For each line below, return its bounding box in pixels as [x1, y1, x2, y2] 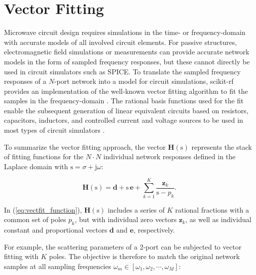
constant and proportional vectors [4, 224, 108, 235]
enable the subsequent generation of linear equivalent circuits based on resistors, [4, 105, 249, 115]
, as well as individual [185, 214, 252, 225]
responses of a [4, 76, 47, 86]
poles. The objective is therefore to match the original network [49, 251, 240, 262]
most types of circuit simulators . [4, 125, 105, 135]
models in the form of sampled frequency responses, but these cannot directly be [4, 56, 250, 66]
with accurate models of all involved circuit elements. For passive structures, [4, 36, 237, 47]
